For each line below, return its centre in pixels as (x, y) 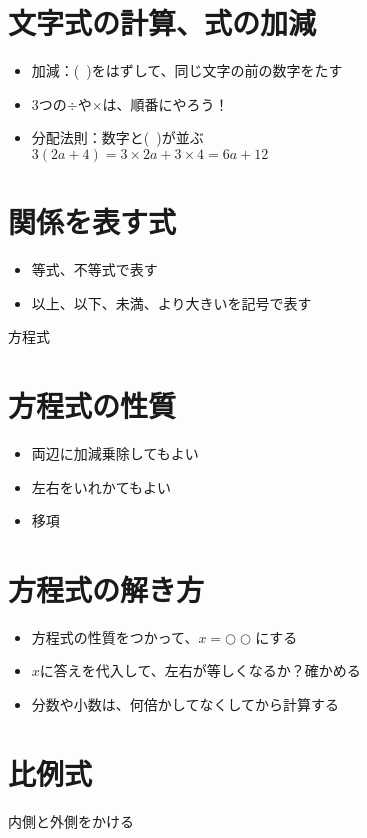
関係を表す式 (92, 221)
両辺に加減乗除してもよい (115, 452)
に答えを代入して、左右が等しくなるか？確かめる (200, 670)
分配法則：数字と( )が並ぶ (117, 137)
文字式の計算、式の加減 (162, 22)
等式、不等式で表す (94, 269)
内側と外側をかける (71, 820)
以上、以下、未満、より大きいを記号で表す (171, 302)
